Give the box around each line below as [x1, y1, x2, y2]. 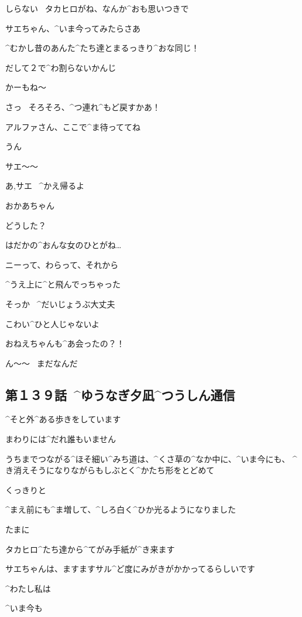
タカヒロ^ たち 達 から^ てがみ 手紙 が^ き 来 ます [5, 543, 175, 555]
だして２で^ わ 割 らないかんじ [5, 61, 116, 73]
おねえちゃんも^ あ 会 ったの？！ [5, 337, 125, 350]
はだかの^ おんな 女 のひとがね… [5, 239, 122, 251]
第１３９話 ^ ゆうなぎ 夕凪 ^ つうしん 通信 [5, 385, 235, 404]
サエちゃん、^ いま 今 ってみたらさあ [5, 22, 141, 34]
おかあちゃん [5, 199, 54, 211]
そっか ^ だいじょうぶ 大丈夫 [5, 297, 115, 310]
